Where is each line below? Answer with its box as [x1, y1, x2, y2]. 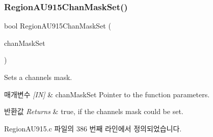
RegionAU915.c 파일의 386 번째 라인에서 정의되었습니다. [4, 123, 182, 133]
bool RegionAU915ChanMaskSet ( [4, 20, 111, 31]
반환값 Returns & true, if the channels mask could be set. [4, 106, 183, 117]
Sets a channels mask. [4, 72, 72, 82]
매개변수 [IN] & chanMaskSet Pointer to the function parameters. [4, 89, 210, 99]
